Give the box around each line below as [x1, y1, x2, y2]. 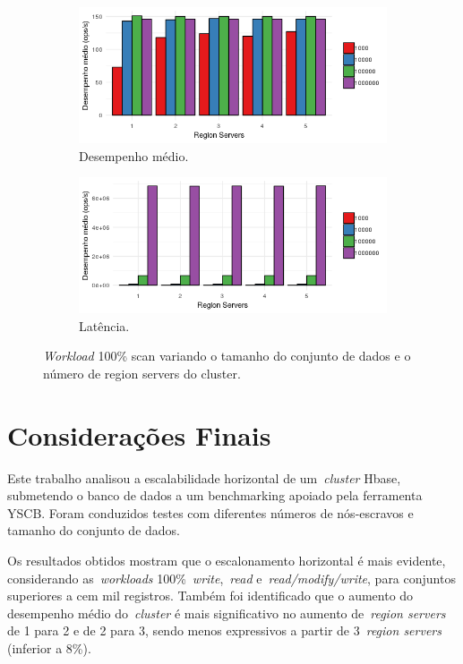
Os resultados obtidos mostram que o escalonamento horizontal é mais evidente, [7, 550, 446, 569]
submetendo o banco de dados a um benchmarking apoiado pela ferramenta [7, 486, 423, 505]
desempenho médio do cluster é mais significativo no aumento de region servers [7, 603, 446, 622]
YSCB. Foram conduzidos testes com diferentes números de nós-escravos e [7, 503, 414, 522]
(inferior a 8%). [7, 638, 91, 657]
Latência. [79, 316, 130, 335]
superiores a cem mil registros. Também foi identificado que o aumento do [7, 586, 414, 605]
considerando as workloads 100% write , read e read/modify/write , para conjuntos [7, 568, 456, 587]
